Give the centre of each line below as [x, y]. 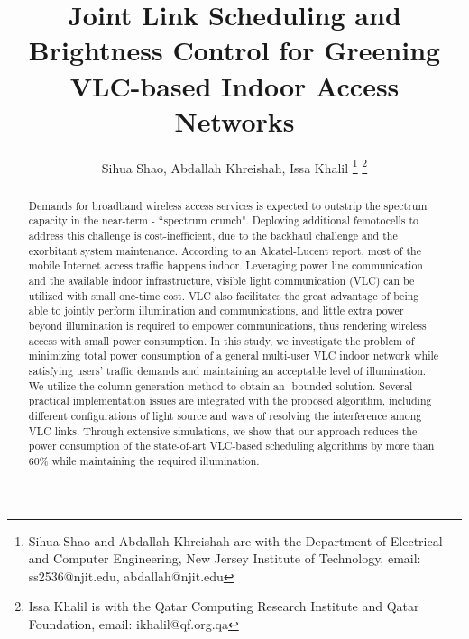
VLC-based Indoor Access [234, 85]
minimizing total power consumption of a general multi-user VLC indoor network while [234, 356]
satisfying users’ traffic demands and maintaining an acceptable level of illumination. [227, 370]
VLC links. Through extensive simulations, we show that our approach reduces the [223, 430]
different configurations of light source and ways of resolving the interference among [225, 415]
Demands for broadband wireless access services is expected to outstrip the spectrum [228, 205]
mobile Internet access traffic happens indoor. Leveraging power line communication [225, 265]
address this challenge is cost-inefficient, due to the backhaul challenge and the [213, 236]
